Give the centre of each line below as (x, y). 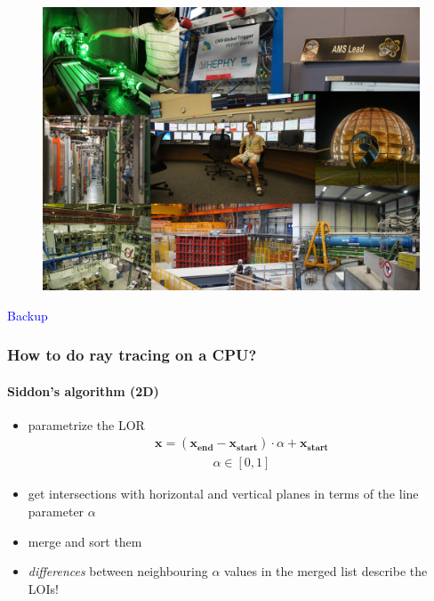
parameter (56, 512)
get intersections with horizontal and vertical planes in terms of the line (223, 494)
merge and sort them (85, 541)
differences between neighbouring (118, 571)
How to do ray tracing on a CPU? (132, 355)
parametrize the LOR (86, 424)
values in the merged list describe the (326, 571)
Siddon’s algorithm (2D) (83, 390)
